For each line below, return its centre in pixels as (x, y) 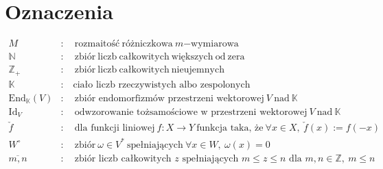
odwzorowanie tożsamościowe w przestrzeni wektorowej (191, 112)
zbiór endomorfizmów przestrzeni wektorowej (169, 98)
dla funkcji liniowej (115, 128)
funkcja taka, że (230, 128)
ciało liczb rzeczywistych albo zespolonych (162, 84)
